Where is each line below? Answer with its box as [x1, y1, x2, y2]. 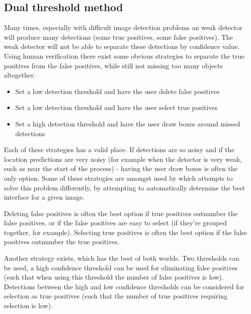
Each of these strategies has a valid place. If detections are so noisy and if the [4, 144, 235, 155]
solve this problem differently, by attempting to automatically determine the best [4, 182, 245, 192]
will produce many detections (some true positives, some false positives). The [4, 31, 233, 42]
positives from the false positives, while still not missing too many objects [4, 60, 223, 70]
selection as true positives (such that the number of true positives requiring [4, 291, 228, 301]
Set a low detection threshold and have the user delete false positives [15, 86, 220, 96]
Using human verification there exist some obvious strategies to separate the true [4, 50, 245, 61]
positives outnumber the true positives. [4, 236, 120, 247]
